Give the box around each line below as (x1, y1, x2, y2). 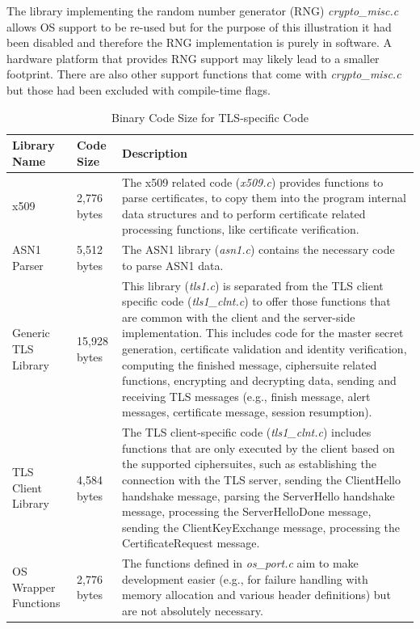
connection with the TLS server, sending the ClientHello (122, 471, 401, 488)
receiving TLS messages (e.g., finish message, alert (122, 387, 371, 404)
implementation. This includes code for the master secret (122, 324, 404, 341)
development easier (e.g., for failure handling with (122, 570, 368, 587)
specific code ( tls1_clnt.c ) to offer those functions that (122, 293, 391, 310)
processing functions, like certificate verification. (122, 221, 359, 238)
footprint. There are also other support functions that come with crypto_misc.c (6, 65, 401, 82)
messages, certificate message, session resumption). (122, 403, 372, 420)
